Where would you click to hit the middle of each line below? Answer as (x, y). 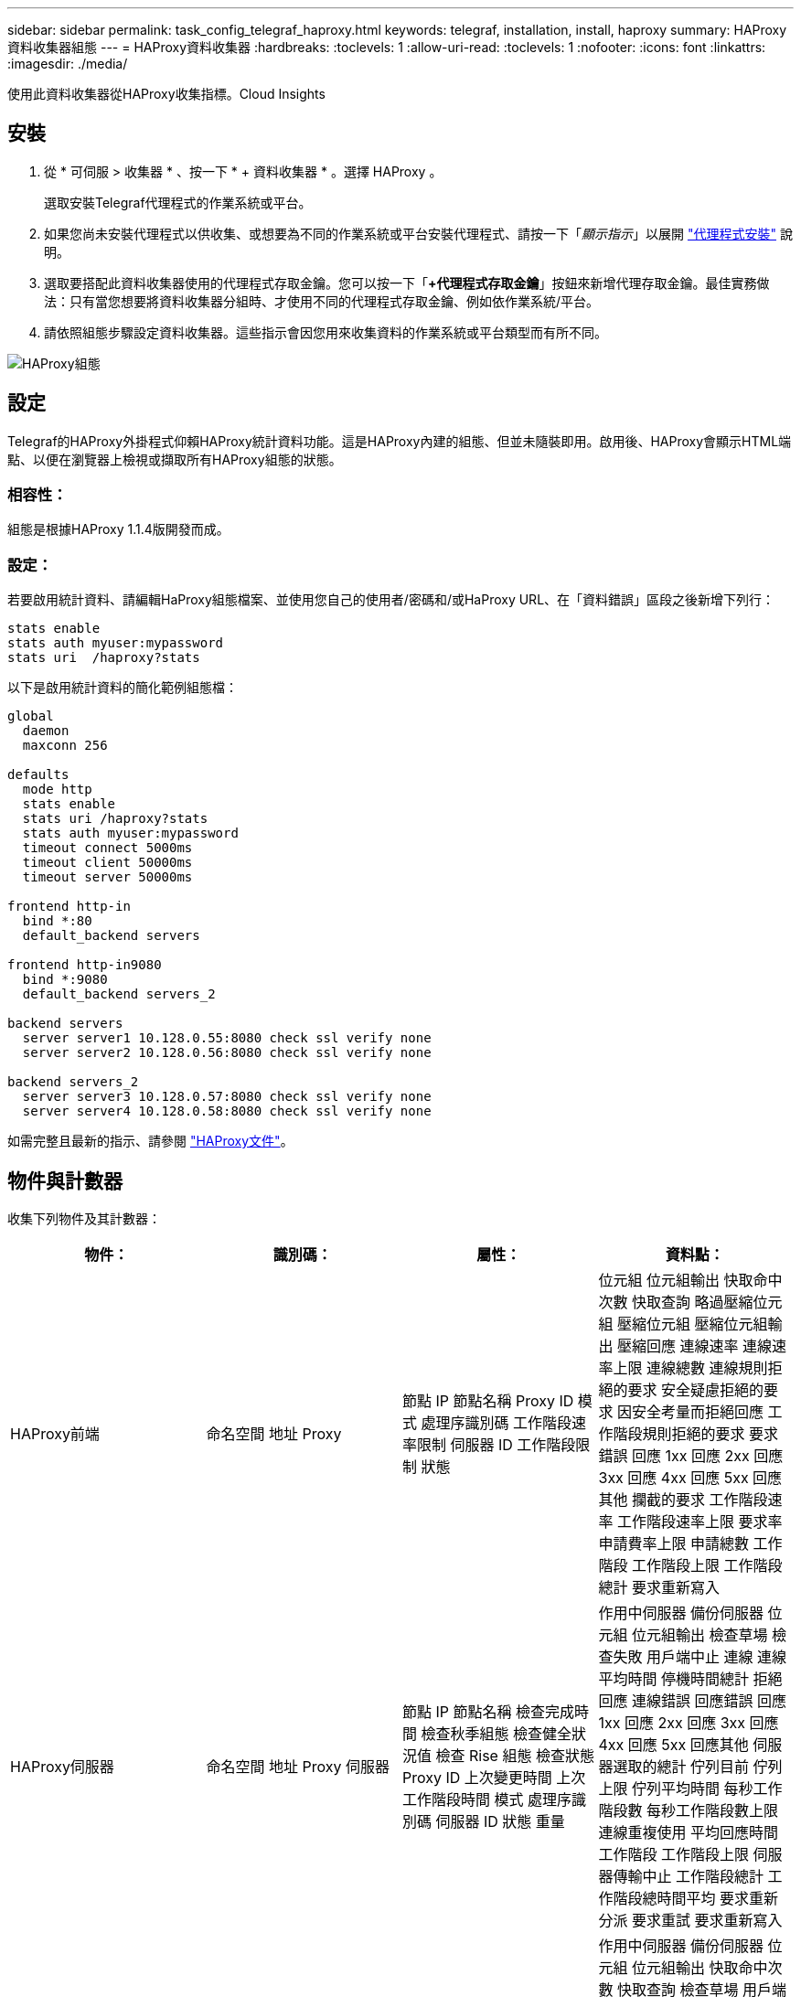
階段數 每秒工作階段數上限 (689, 1811)
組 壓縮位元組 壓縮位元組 (683, 1324)
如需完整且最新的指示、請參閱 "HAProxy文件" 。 (150, 1141)
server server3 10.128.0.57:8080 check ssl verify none (227, 1097)
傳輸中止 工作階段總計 (689, 1877)
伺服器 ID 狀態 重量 (500, 1822)
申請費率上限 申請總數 (674, 1544)
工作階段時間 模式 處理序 (487, 1800)
